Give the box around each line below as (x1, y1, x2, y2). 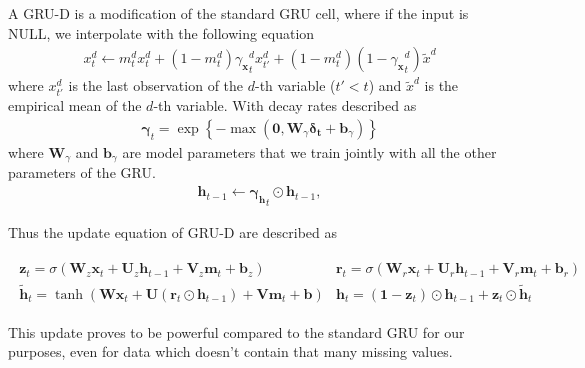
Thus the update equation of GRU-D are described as (8, 221, 338, 242)
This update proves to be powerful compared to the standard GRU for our (8, 321, 465, 342)
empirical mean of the (8, 95, 142, 116)
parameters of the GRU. (8, 162, 156, 183)
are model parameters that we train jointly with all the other (122, 142, 497, 162)
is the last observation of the (68, 75, 244, 96)
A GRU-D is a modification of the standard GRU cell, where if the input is (8, 3, 469, 23)
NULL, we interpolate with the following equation (8, 22, 315, 43)
